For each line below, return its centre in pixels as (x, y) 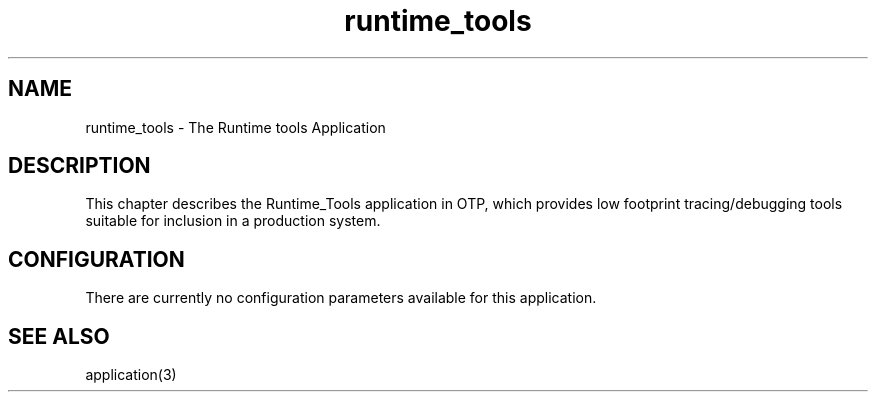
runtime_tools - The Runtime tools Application (235, 127)
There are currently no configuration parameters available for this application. (341, 298)
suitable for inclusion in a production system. (233, 221)
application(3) (131, 375)
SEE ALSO (59, 336)
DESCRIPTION (79, 166)
